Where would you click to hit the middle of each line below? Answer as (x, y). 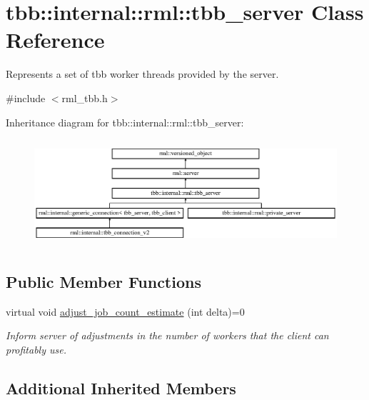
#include (26, 97)
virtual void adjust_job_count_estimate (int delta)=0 (125, 311)
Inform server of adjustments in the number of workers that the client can (167, 335)
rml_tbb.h (85, 97)
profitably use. (36, 349)
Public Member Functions (103, 281)
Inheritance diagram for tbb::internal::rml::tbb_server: (125, 122)
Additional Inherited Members (121, 387)
